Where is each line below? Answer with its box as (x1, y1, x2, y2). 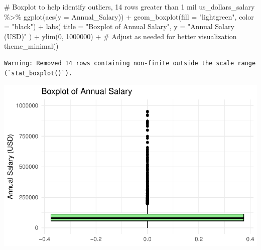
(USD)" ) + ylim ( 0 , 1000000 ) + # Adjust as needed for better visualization (4, 31, 237, 41)
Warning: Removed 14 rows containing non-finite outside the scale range (4, 59, 256, 67)
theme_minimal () (4, 41, 59, 51)
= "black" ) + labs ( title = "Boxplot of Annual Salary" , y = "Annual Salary (4, 21, 234, 32)
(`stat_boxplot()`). (4, 69, 73, 77)
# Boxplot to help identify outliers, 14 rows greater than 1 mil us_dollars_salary (4, 2, 255, 12)
